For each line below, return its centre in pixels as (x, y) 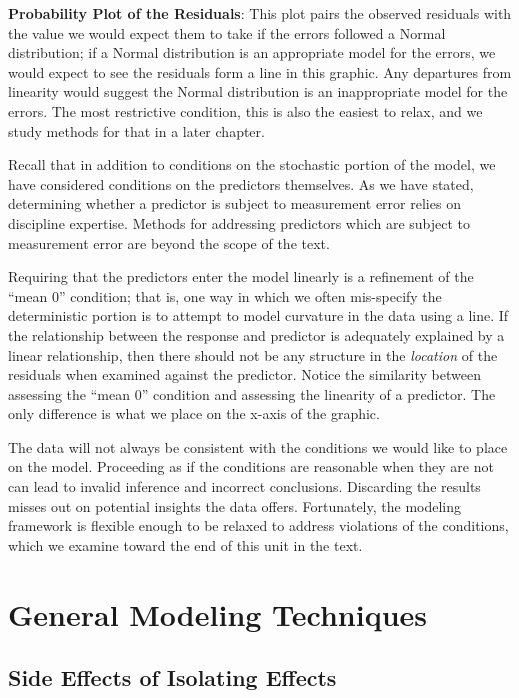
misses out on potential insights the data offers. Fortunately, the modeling (235, 505)
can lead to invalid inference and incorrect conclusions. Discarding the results (244, 486)
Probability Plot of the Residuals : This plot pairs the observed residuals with (260, 13)
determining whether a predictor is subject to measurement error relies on (234, 203)
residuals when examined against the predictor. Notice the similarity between (244, 374)
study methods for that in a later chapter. (136, 130)
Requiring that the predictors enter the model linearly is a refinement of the (241, 276)
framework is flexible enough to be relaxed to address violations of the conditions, (258, 525)
